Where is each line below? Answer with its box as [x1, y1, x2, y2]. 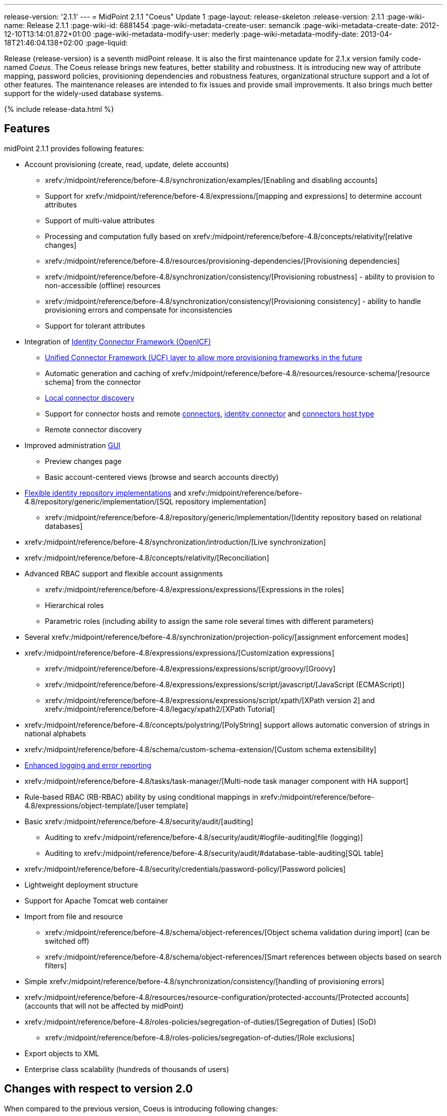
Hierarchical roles [45, 600, 104, 610]
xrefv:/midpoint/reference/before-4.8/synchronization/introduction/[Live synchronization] [24, 537, 326, 546]
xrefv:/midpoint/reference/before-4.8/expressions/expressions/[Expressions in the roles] [45, 585, 344, 594]
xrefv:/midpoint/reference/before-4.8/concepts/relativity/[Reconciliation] [24, 553, 269, 562]
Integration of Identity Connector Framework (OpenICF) [24, 337, 211, 346]
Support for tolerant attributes [45, 321, 145, 330]
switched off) [45, 936, 89, 945]
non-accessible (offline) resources [45, 281, 161, 290]
